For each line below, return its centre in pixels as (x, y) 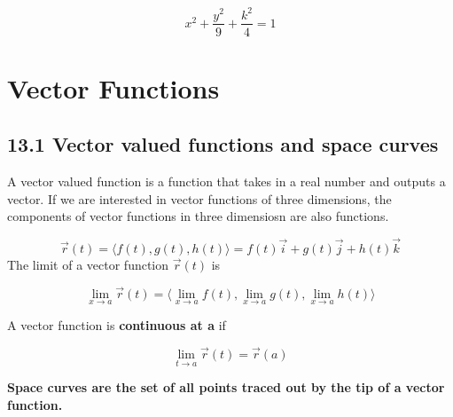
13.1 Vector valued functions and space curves (223, 144)
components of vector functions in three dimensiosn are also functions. (198, 216)
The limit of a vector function (88, 265)
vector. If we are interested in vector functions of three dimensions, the (199, 198)
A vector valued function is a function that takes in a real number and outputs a (226, 181)
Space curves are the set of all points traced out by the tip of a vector (226, 387)
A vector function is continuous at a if (117, 325)
